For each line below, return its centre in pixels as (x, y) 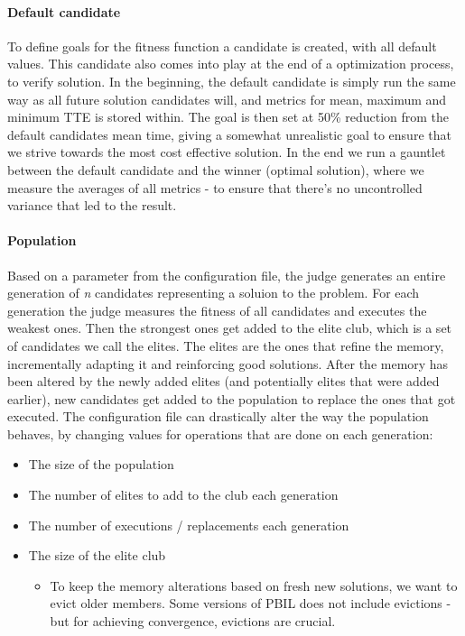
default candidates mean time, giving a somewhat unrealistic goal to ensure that (229, 134)
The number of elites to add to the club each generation (183, 495)
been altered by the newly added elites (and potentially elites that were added (223, 381)
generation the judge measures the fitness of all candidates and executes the (217, 310)
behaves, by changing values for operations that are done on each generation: (220, 433)
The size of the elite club (97, 555)
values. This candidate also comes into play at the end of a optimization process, (231, 64)
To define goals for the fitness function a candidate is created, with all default (222, 46)
